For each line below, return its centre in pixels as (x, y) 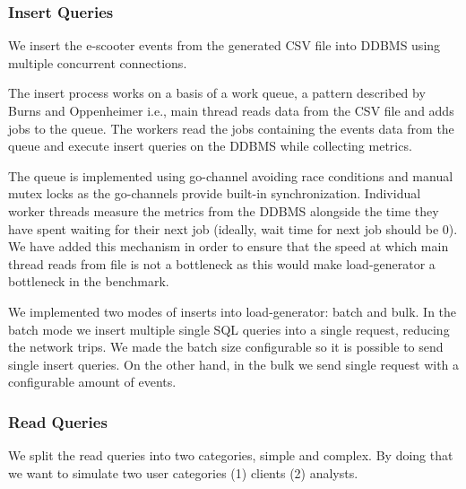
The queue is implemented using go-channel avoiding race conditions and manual (231, 175)
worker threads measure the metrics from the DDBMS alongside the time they (224, 210)
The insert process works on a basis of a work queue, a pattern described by (217, 93)
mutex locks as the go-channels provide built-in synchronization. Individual (215, 193)
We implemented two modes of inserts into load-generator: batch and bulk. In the (233, 311)
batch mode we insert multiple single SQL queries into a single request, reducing (229, 329)
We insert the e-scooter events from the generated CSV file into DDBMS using (224, 45)
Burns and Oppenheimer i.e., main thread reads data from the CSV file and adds (231, 110)
